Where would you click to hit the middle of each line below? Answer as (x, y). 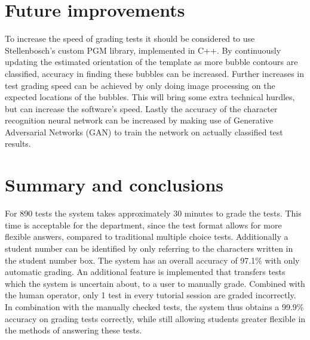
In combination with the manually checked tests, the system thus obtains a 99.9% (154, 306)
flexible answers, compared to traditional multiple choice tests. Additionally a (147, 237)
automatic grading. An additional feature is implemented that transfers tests (145, 272)
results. (18, 143)
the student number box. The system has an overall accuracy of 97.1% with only (152, 260)
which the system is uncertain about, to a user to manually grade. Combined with (155, 283)
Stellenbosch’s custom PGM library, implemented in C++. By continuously (143, 50)
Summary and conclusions (114, 185)
